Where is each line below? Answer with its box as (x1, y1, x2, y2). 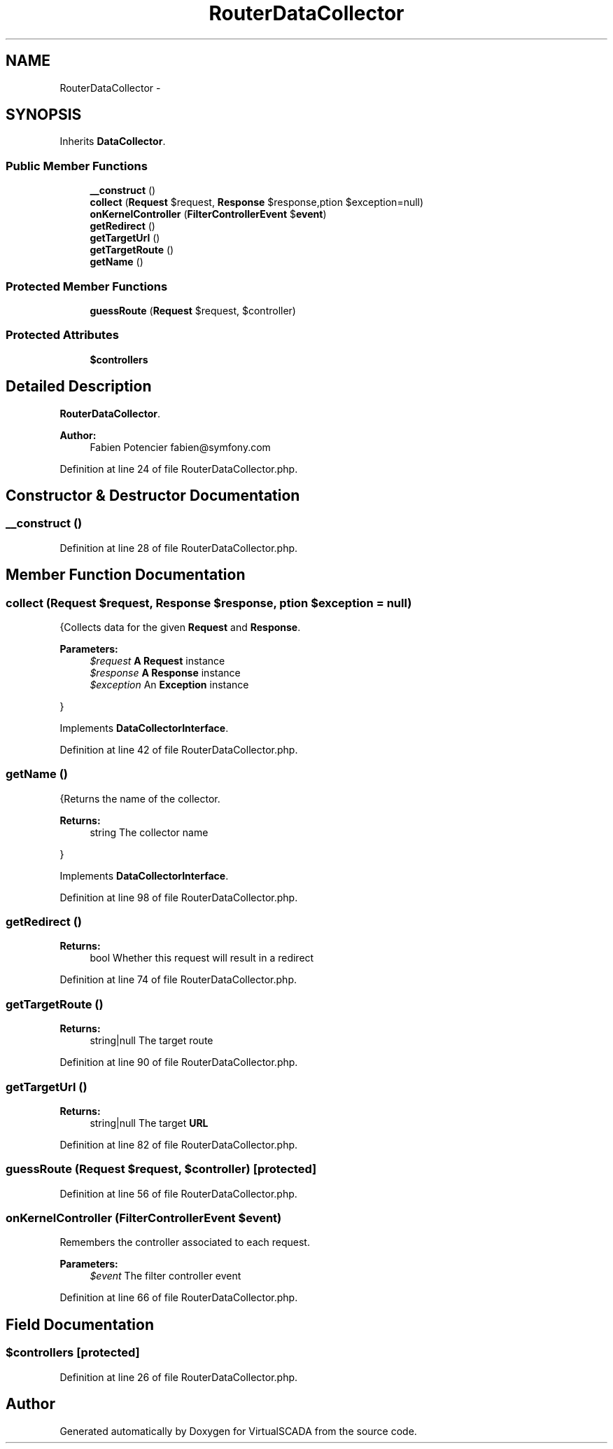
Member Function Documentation (6, 566, 246, 584)
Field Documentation (6, 1315, 154, 1333)
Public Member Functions (6, 158, 148, 173)
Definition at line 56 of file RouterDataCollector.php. (59, 1187, 297, 1200)
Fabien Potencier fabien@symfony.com (90, 441, 271, 453)
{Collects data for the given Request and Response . (59, 620, 301, 633)
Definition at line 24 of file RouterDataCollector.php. (59, 462, 298, 475)
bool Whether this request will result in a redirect (90, 952, 314, 964)
